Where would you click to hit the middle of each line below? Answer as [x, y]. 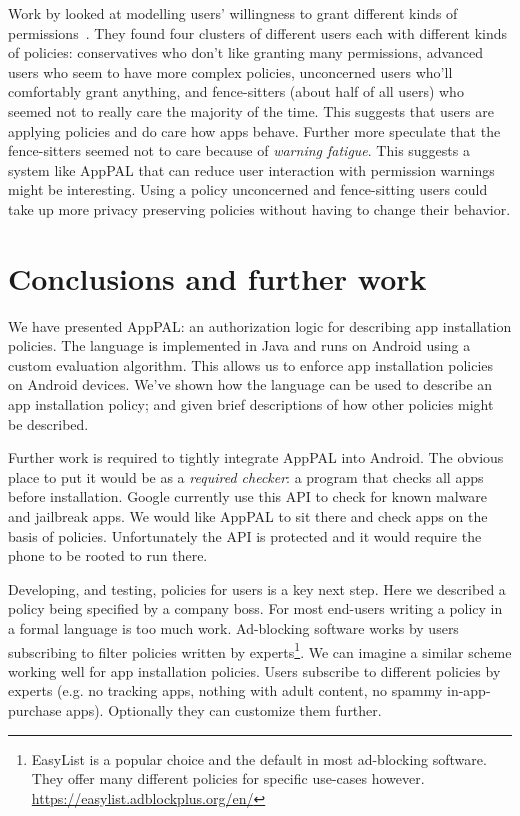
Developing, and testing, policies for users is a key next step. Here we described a [257, 588]
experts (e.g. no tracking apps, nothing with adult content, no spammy [225, 690]
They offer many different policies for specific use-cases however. [228, 778]
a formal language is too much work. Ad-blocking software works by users [233, 627]
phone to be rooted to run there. [108, 555]
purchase [35, 710]
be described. [48, 423]
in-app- [468, 690]
